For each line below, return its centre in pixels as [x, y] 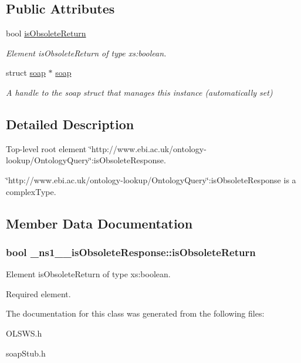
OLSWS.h [24, 333]
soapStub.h [26, 353]
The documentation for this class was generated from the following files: [135, 313]
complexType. [31, 191]
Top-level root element [46, 148]
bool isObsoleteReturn [46, 33]
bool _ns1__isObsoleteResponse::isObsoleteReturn [131, 252]
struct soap [26, 73]
